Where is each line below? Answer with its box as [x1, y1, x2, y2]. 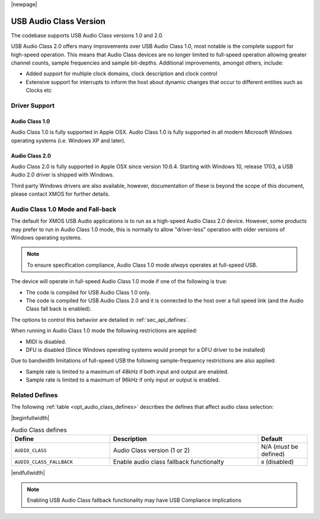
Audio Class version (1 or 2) [113, 446, 190, 454]
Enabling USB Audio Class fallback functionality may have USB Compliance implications [27, 496, 242, 504]
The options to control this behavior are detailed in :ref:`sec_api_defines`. [11, 316, 190, 323]
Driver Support [11, 101, 55, 110]
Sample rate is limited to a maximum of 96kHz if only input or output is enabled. [25, 376, 220, 383]
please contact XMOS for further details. [11, 190, 110, 198]
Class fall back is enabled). [25, 305, 92, 312]
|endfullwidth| [11, 469, 46, 476]
